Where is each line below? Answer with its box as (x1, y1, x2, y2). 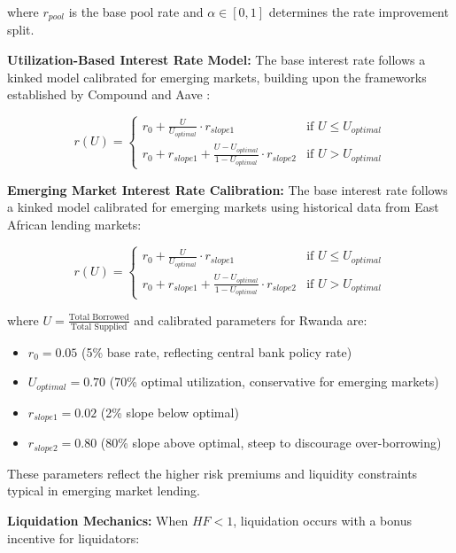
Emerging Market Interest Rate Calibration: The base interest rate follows (7, 180, 448, 199)
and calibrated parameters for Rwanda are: (134, 310, 367, 329)
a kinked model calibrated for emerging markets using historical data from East (7, 198, 439, 216)
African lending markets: (7, 214, 142, 233)
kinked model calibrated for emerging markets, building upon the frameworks (7, 67, 427, 86)
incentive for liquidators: (7, 528, 140, 547)
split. (7, 20, 35, 39)
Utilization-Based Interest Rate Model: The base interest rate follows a (7, 51, 426, 69)
